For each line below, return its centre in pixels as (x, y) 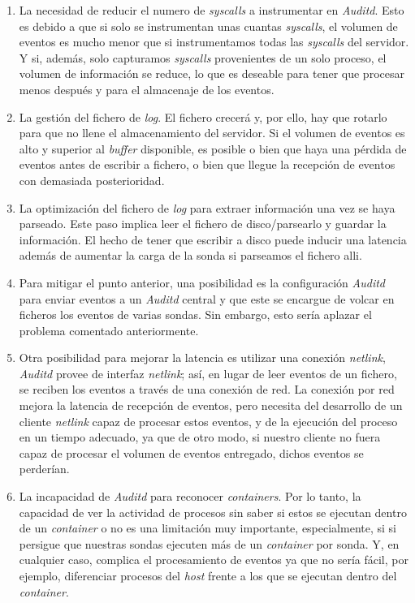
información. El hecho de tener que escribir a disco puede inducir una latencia (213, 239)
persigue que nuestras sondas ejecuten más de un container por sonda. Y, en (209, 543)
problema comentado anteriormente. (109, 330)
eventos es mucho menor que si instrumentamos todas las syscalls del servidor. (214, 42)
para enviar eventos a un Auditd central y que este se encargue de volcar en (207, 298)
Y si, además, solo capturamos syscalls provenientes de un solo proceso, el (203, 57)
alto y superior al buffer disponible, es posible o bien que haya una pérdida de (213, 148)
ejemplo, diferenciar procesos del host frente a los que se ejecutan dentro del (208, 575)
